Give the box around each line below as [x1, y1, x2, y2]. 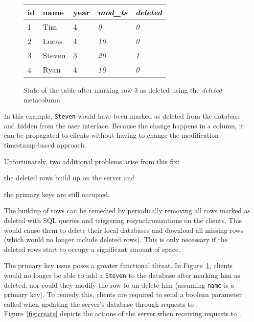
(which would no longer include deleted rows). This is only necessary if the [4, 234, 228, 245]
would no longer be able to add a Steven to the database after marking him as [4, 270, 240, 280]
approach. [57, 140, 86, 150]
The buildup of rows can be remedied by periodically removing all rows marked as [4, 205, 251, 216]
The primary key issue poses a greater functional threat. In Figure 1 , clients [4, 260, 233, 271]
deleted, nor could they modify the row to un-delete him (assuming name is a [4, 279, 234, 290]
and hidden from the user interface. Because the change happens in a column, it [4, 120, 244, 130]
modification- [181, 130, 221, 140]
